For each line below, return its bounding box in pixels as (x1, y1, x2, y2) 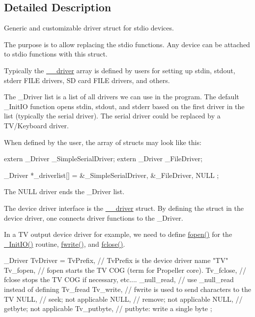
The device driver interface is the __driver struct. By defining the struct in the (4, 202, 244, 213)
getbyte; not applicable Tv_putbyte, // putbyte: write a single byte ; (4, 303, 212, 314)
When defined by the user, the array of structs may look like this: (4, 137, 201, 147)
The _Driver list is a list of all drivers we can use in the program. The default (4, 91, 239, 102)
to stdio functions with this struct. (4, 49, 108, 59)
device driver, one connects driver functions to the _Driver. (4, 212, 183, 223)
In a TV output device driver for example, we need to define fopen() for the (4, 229, 232, 239)
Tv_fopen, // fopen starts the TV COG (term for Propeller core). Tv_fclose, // (4, 264, 247, 275)
